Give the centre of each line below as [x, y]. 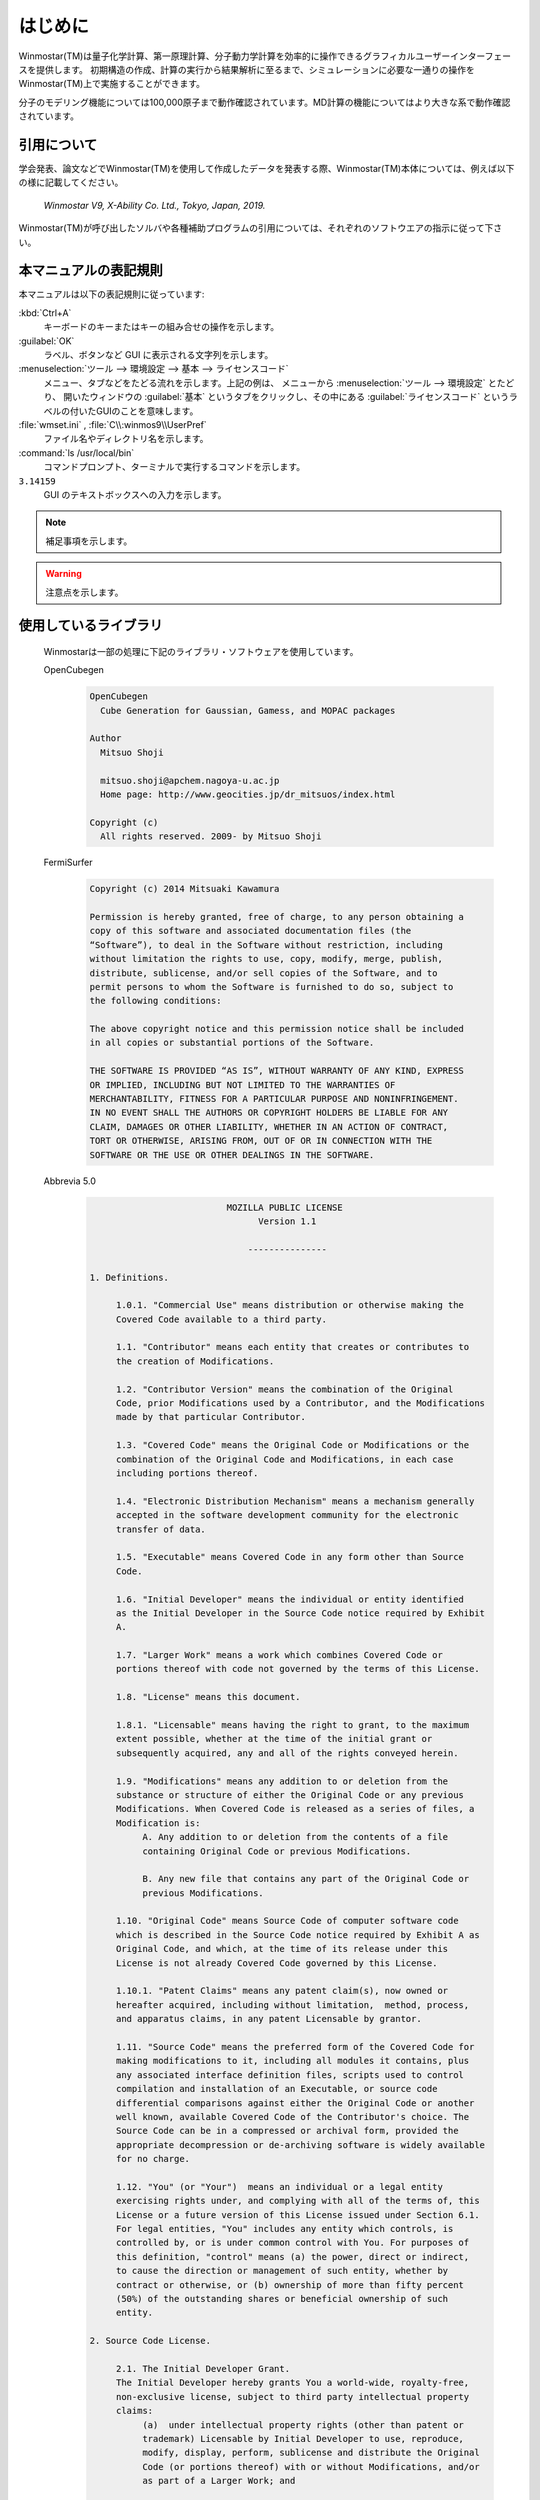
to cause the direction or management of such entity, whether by [282, 2271]
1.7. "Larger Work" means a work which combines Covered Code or [279, 1655]
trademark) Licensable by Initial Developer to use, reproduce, [303, 2438]
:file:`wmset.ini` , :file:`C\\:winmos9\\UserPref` [112, 424]
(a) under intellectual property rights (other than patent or [303, 2424]
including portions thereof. [187, 1473]
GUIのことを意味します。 [147, 411]
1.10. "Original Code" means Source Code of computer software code [287, 1921]
